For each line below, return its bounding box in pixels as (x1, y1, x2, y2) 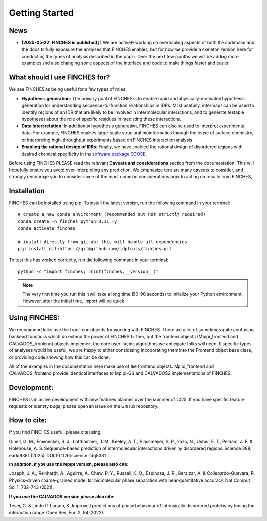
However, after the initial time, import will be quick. (22, 298, 126, 304)
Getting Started (9, 7, 74, 18)
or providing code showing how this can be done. (9, 354, 110, 360)
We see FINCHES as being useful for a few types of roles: (9, 86, 127, 92)
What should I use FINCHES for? (9, 73, 110, 82)
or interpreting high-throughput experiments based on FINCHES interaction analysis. (21, 137, 194, 143)
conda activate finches (18, 225, 76, 231)
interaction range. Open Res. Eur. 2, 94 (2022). (9, 510, 105, 516)
